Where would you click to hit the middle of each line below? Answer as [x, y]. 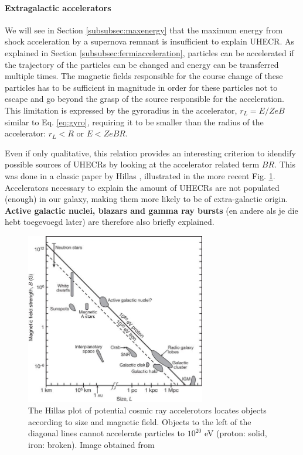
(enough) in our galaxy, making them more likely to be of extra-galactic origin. [147, 199]
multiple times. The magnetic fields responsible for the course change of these [144, 76]
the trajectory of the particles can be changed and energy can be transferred [142, 64]
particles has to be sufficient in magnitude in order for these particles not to [141, 87]
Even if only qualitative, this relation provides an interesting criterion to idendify [150, 153]
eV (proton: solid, [236, 433]
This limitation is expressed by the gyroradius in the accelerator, [121, 110]
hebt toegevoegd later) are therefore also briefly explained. [110, 222]
